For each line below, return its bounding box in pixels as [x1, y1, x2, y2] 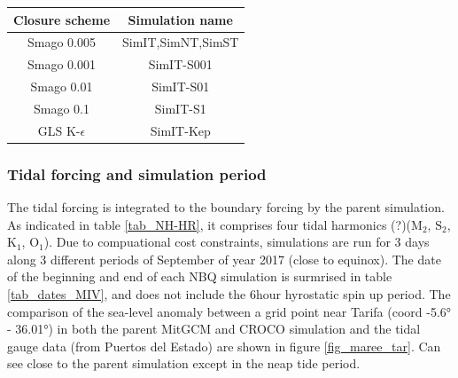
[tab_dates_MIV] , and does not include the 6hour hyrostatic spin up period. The [7, 285, 451, 303]
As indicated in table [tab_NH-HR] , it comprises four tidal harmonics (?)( [7, 215, 412, 233]
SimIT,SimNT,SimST [122, 33, 239, 51]
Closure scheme [13, 10, 111, 28]
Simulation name [128, 10, 233, 28]
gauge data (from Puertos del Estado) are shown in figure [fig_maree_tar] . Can [7, 336, 441, 355]
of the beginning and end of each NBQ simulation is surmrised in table [7, 267, 392, 286]
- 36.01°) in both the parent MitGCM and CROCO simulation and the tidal [7, 319, 421, 338]
